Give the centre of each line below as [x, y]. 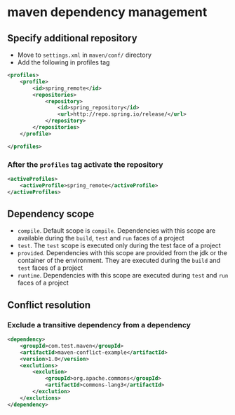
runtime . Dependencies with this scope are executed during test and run [123, 275]
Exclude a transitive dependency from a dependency [99, 325]
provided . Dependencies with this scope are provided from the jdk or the [122, 253]
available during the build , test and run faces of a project [101, 238]
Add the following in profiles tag [63, 62]
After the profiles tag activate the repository [85, 164]
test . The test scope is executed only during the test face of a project [119, 245]
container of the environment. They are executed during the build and [119, 261]
